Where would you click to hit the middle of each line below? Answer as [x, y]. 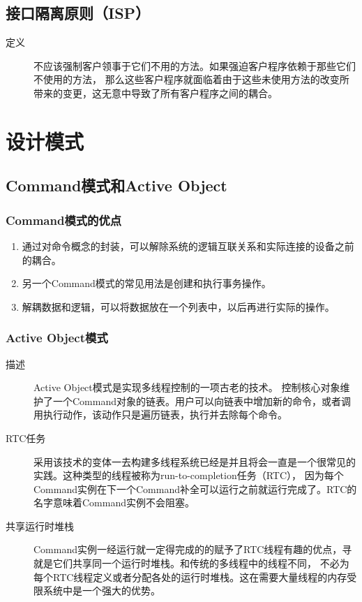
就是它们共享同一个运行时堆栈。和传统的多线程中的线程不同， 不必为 [191, 563]
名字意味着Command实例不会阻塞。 [114, 502]
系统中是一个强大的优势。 [101, 590]
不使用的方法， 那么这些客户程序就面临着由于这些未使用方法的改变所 [191, 79]
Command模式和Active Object [116, 185]
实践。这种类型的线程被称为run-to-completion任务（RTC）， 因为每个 [189, 475]
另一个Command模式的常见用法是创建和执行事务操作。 [146, 283]
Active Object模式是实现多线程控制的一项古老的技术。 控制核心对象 [187, 387]
